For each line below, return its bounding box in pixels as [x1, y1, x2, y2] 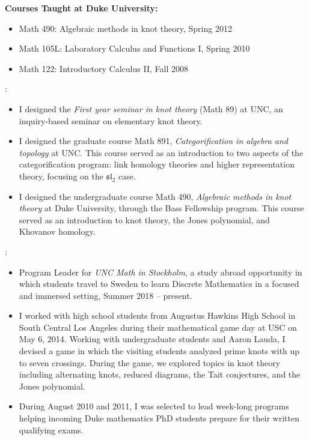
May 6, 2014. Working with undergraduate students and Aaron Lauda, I [19, 333, 286, 345]
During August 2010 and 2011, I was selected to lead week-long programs [19, 400, 289, 412]
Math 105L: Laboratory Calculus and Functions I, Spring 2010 [19, 42, 250, 55]
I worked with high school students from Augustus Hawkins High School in [19, 309, 296, 322]
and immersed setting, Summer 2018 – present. [19, 289, 192, 301]
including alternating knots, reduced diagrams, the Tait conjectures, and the [19, 368, 301, 381]
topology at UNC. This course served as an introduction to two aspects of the [19, 146, 304, 158]
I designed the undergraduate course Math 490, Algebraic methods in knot [19, 190, 292, 202]
